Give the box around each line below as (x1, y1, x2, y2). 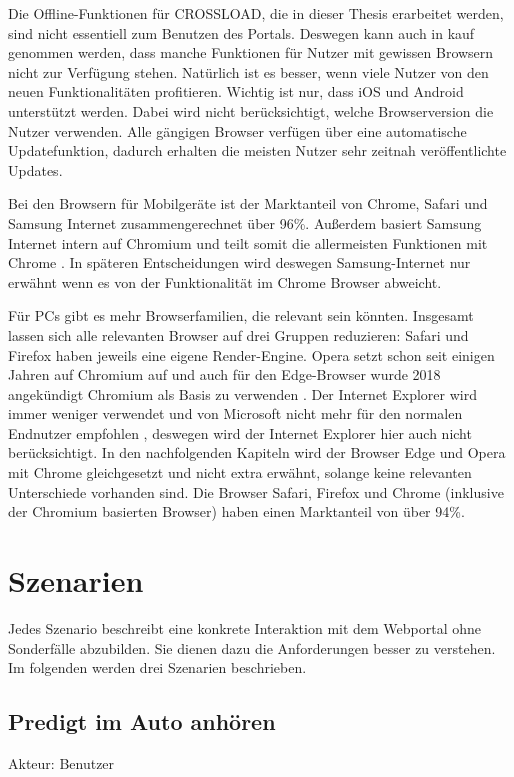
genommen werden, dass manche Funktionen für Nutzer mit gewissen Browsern (8, 42, 494, 63)
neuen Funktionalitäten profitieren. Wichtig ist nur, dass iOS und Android (8, 81, 464, 102)
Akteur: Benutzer (8, 752, 115, 773)
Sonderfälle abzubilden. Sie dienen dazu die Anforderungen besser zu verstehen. (8, 637, 496, 658)
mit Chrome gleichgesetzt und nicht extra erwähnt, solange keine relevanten (8, 462, 472, 483)
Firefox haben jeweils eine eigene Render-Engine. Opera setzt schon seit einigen (8, 344, 495, 365)
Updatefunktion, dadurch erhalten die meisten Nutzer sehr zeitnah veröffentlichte (8, 140, 507, 161)
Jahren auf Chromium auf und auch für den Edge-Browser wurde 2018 (8, 364, 441, 385)
